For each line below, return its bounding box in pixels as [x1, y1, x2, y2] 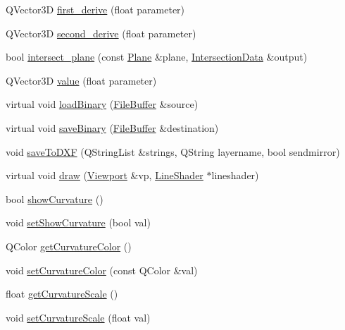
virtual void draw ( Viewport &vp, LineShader [6, 168, 203, 183]
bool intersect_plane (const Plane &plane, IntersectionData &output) [6, 49, 308, 64]
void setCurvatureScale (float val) [6, 310, 151, 324]
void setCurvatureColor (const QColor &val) [6, 262, 198, 277]
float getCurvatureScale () [6, 286, 118, 301]
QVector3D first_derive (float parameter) [6, 2, 185, 16]
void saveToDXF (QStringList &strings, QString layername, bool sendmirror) [6, 144, 340, 159]
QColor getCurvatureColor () [6, 238, 132, 253]
